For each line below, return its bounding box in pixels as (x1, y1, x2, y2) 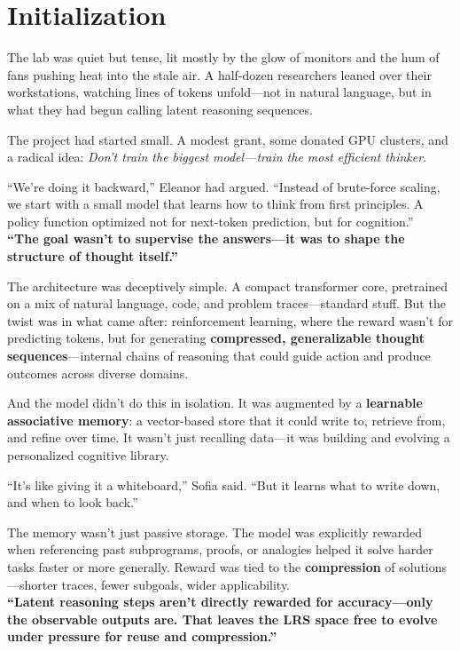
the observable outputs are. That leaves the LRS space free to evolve (7, 609, 438, 628)
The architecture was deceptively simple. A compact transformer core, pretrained (7, 276, 448, 295)
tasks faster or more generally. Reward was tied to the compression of (7, 557, 395, 576)
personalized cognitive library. (7, 446, 169, 464)
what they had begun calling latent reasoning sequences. (7, 99, 313, 118)
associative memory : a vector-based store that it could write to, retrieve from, (7, 410, 446, 429)
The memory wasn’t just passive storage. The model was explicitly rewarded (7, 522, 423, 541)
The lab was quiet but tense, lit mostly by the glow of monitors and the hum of (7, 48, 440, 67)
